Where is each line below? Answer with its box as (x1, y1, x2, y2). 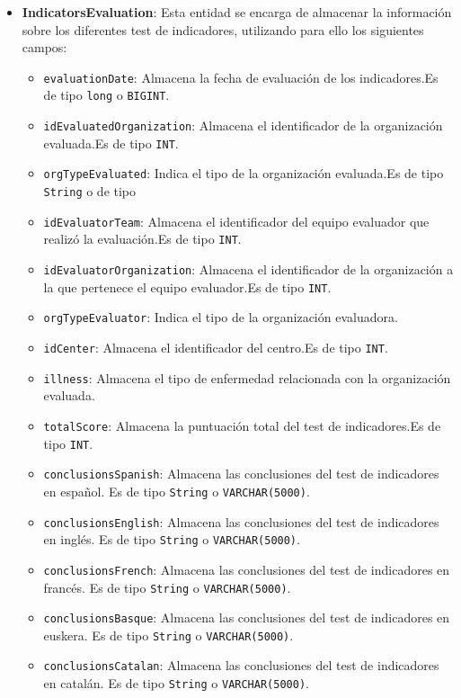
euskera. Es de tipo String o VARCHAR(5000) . (43, 625, 294, 644)
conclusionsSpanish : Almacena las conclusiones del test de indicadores (43, 464, 439, 483)
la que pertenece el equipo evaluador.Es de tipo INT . (43, 277, 332, 296)
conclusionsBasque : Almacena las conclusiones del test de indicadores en (43, 608, 450, 627)
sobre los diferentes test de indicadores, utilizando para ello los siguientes (22, 20, 424, 39)
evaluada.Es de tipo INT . (43, 133, 179, 152)
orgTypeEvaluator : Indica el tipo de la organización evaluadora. (43, 308, 398, 327)
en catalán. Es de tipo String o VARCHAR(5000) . (43, 674, 309, 693)
